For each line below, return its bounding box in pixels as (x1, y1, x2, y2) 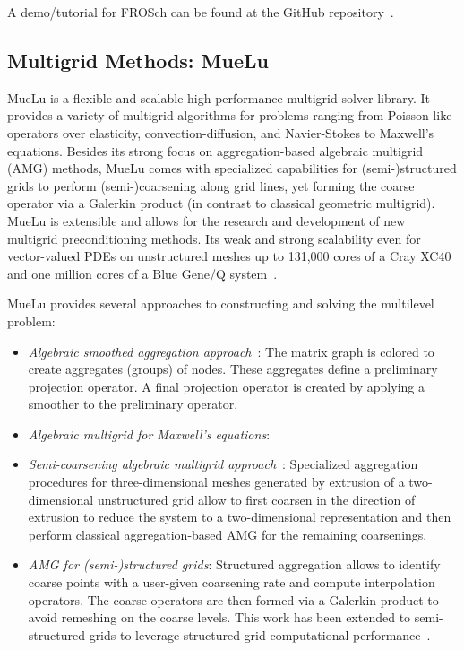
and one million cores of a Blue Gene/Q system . (7, 264, 278, 282)
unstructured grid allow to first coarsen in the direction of (97, 490, 416, 508)
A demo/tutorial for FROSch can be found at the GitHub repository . (7, 3, 394, 21)
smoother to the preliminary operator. (28, 394, 238, 413)
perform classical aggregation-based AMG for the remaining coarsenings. (28, 524, 427, 543)
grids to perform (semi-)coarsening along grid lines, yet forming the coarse (7, 176, 415, 195)
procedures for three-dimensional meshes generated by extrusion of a (28, 472, 405, 491)
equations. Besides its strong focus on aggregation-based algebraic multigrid (7, 141, 424, 160)
